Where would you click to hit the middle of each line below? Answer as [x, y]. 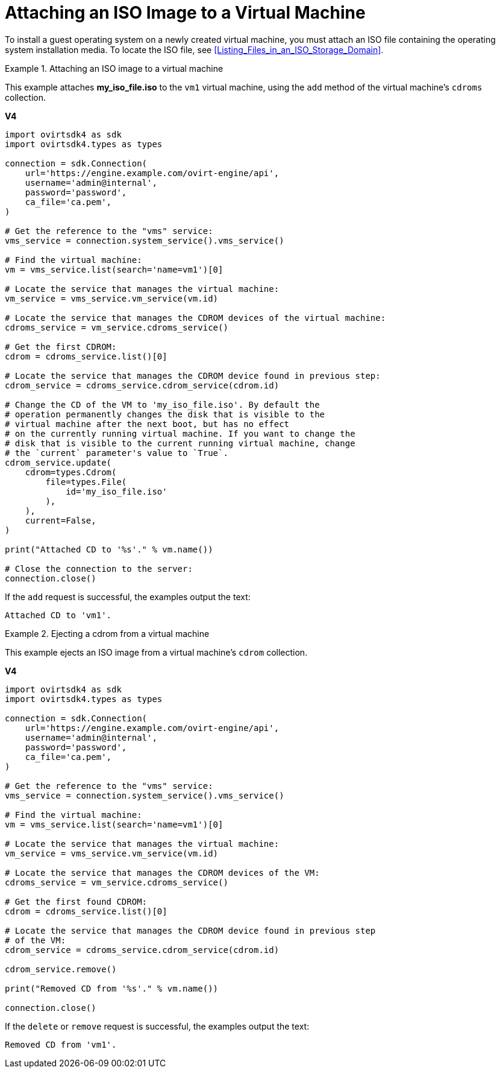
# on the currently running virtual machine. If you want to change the [180, 433]
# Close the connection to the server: [99, 568]
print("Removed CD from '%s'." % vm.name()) [112, 988]
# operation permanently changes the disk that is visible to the [165, 414]
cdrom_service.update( [58, 462]
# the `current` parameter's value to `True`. [117, 453]
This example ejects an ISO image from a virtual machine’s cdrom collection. [156, 652]
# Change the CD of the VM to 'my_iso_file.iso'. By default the [162, 404]
